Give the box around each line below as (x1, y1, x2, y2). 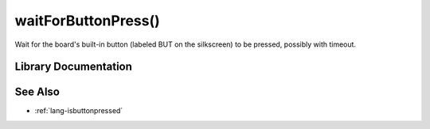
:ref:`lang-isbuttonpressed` (34, 106, 123, 116)
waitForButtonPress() (14, 12, 161, 29)
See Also (14, 85, 60, 99)
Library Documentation (14, 60, 133, 74)
